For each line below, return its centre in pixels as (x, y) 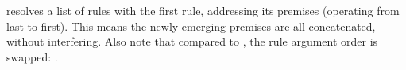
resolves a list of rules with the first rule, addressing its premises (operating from (203, 10)
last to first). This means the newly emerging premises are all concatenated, (191, 26)
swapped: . (32, 56)
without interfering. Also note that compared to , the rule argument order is (192, 41)
